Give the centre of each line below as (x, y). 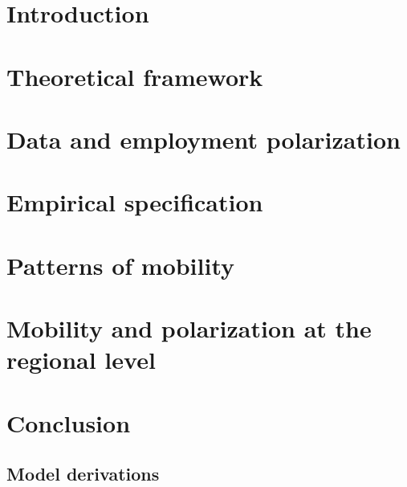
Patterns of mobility (121, 265)
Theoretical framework (135, 76)
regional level (81, 360)
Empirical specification (135, 202)
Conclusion (69, 422)
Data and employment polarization (203, 139)
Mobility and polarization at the (189, 328)
